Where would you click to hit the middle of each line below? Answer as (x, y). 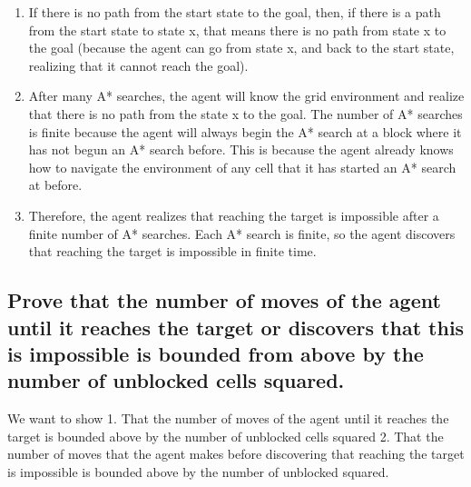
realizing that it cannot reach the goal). (138, 65)
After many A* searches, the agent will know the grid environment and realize (246, 96)
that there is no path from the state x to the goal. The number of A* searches (245, 113)
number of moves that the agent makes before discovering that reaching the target (236, 454)
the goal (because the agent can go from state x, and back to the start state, (241, 48)
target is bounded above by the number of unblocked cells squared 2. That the (226, 436)
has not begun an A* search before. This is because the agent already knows (241, 149)
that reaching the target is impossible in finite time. (172, 251)
